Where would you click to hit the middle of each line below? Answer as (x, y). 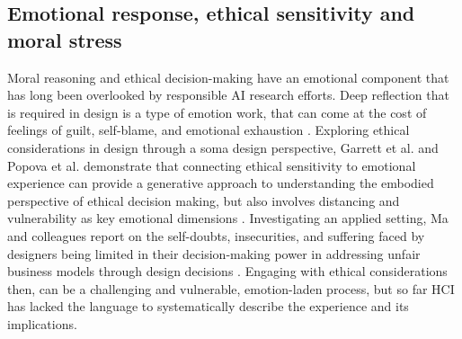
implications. (42, 323)
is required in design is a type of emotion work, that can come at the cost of (217, 112)
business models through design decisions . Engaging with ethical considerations (227, 271)
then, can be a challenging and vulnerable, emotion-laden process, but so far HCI (231, 288)
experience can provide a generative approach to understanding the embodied (221, 183)
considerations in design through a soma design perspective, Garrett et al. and (223, 147)
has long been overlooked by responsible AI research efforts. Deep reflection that (228, 95)
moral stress (65, 39)
